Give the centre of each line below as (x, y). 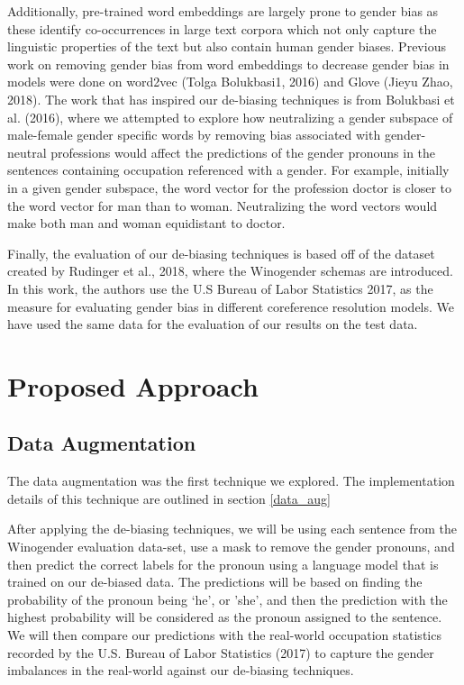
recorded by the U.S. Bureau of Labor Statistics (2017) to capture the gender (221, 652)
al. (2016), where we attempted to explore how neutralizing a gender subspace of (230, 117)
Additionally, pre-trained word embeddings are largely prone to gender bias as (223, 11)
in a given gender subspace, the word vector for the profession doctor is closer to (230, 187)
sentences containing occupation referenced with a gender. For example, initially (228, 170)
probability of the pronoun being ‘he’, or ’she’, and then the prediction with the (227, 599)
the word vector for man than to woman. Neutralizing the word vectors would (223, 205)
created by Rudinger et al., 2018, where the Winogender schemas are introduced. (230, 271)
